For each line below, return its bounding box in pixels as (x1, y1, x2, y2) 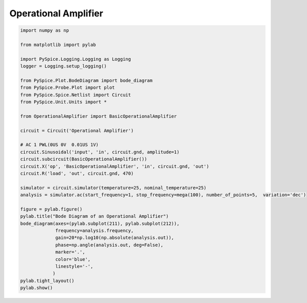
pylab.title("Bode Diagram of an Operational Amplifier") (20, 214, 169, 219)
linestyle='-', (55, 264, 94, 269)
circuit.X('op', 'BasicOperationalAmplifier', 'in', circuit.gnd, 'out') (20, 164, 209, 169)
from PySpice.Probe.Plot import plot (20, 85, 115, 90)
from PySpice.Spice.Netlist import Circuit (20, 92, 131, 98)
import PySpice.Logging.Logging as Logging (20, 56, 131, 62)
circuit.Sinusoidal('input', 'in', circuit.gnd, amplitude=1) (20, 149, 180, 155)
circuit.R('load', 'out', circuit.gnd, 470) (20, 170, 134, 176)
